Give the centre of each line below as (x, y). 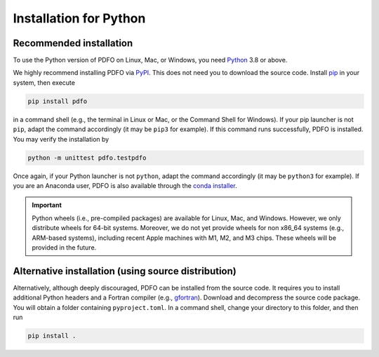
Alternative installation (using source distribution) (125, 271)
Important (47, 205)
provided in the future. (64, 247)
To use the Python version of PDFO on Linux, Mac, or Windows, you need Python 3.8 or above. (150, 60)
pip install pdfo (58, 101)
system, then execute (44, 82)
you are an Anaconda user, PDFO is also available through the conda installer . (125, 185)
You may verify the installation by (61, 139)
